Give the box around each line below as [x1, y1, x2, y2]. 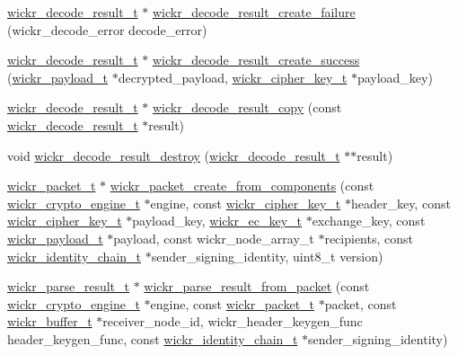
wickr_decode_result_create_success [152, 50, 360, 69]
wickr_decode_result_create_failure [152, 3, 356, 21]
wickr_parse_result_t [7, 277, 129, 296]
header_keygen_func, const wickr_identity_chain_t [7, 329, 298, 348]
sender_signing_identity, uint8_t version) [151, 246, 383, 265]
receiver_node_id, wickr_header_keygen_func [102, 312, 363, 331]
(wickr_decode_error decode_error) [7, 20, 207, 39]
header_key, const [350, 193, 451, 212]
